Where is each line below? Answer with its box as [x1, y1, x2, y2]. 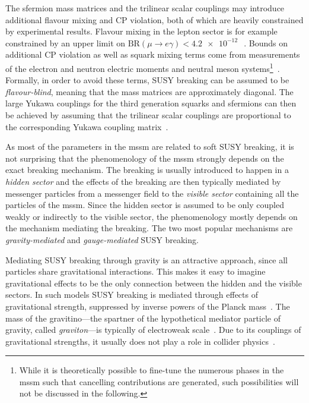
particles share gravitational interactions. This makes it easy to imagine [5, 265, 266, 278]
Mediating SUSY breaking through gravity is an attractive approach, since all [5, 253, 288, 266]
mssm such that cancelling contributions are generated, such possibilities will [19, 375, 299, 388]
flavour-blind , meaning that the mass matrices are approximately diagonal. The [5, 85, 294, 97]
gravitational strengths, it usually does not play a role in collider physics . [5, 335, 275, 347]
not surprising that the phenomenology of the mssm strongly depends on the [5, 152, 284, 164]
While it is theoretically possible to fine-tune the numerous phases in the [19, 364, 284, 376]
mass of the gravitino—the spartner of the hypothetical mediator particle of [5, 311, 281, 324]
